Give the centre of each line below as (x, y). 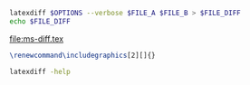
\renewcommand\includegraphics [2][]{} (82, 55)
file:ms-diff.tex (37, 38)
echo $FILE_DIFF (40, 21)
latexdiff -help (40, 71)
